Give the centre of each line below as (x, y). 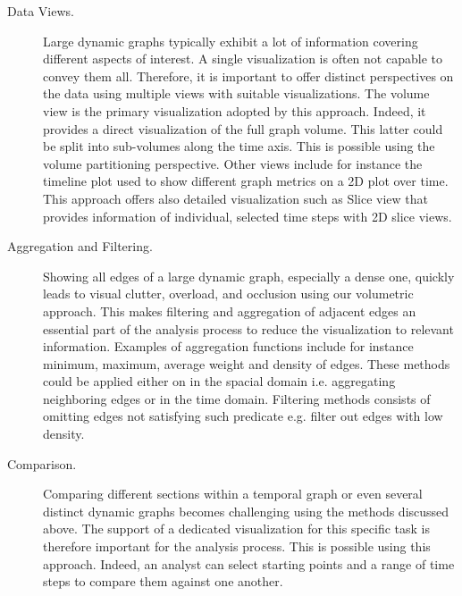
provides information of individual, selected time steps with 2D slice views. (248, 216)
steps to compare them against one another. (163, 581)
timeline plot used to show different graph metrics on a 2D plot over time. (246, 181)
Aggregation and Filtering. (80, 246)
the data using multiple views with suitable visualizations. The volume (236, 93)
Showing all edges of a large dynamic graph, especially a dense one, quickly (249, 276)
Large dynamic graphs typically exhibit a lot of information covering (231, 41)
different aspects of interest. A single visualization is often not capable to (243, 59)
